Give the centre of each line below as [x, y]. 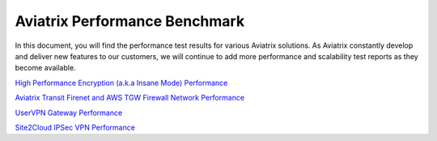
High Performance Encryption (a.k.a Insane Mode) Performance [121, 83]
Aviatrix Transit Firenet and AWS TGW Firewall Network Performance [130, 98]
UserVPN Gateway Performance [69, 113]
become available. [45, 68]
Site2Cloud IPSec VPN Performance [75, 127]
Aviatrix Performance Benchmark [130, 21]
